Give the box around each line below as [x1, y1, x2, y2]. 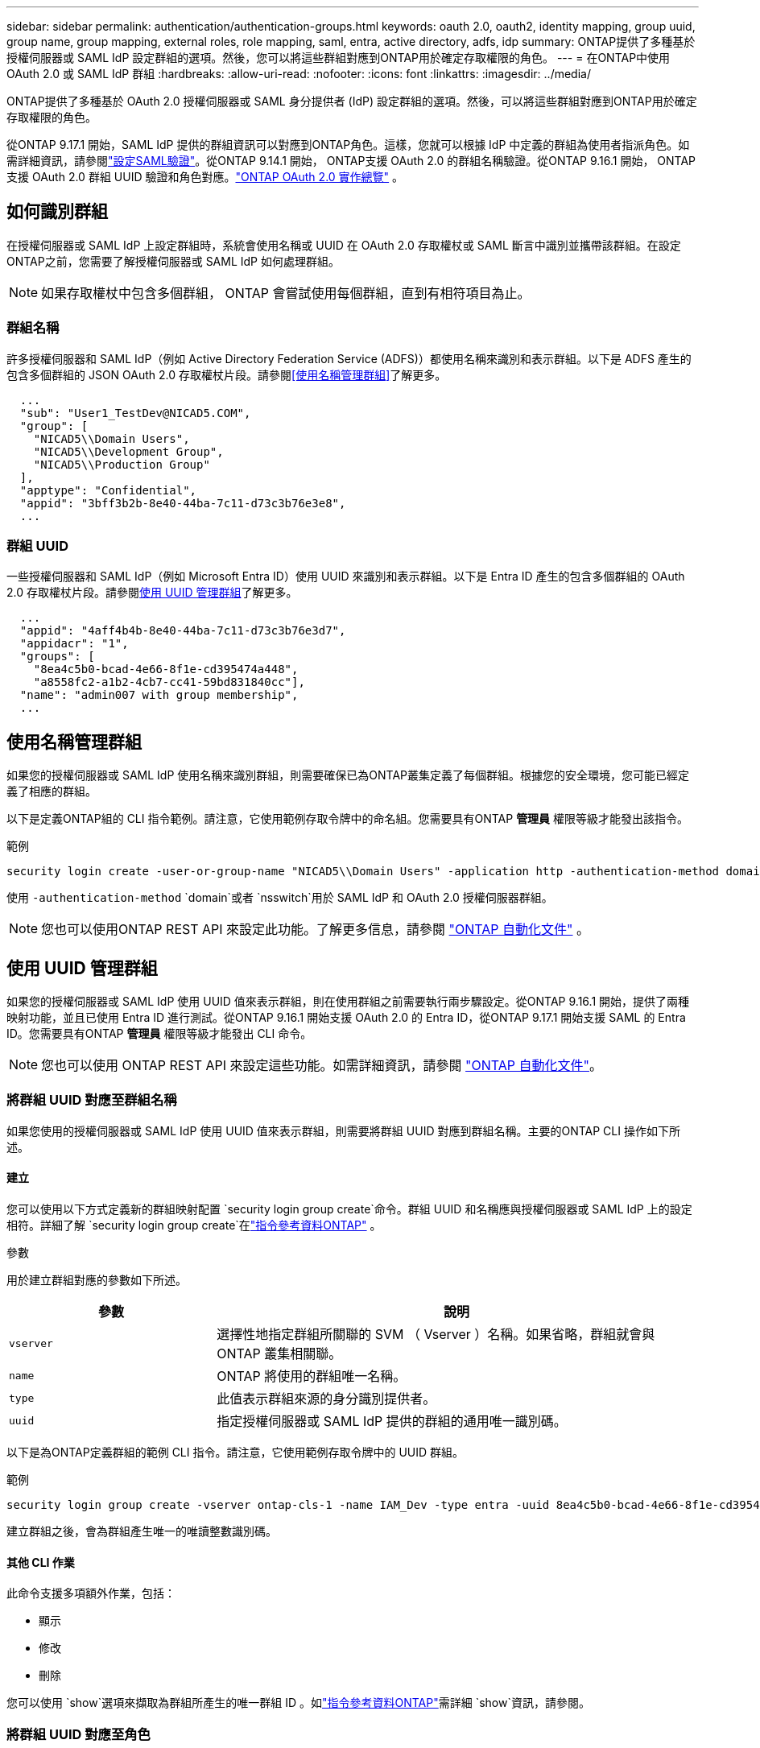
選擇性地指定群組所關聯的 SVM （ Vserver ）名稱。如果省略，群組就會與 [217, 1326, 655, 1342]
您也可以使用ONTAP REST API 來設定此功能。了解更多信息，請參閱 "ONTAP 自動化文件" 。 [41, 921, 590, 938]
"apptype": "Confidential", [19, 483, 197, 497]
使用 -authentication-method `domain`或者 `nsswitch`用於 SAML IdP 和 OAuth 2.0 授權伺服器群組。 [6, 891, 553, 905]
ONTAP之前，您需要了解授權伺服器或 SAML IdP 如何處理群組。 [6, 254, 340, 268]
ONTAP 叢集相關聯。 [217, 1345, 342, 1362]
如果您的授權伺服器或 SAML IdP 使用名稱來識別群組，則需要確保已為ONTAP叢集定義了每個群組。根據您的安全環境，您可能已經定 [6, 768, 689, 783]
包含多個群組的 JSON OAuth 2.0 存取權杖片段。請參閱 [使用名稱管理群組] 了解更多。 [6, 367, 447, 382]
